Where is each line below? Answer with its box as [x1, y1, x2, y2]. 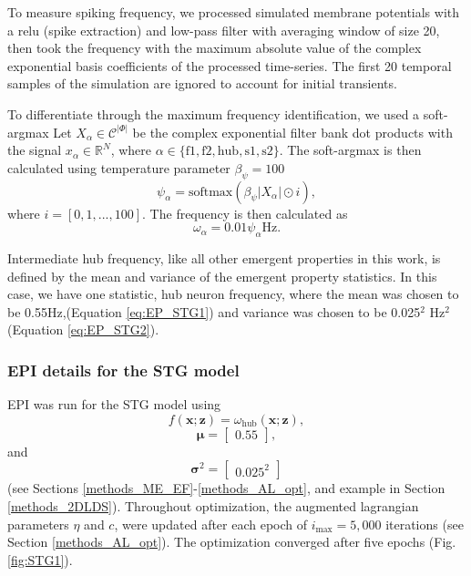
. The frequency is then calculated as [142, 203, 348, 222]
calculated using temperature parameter [7, 158, 230, 177]
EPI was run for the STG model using [7, 395, 221, 414]
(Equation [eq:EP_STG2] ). [7, 320, 159, 339]
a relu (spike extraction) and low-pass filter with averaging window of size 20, [7, 20, 440, 39]
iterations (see [385, 514, 464, 533]
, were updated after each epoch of [114, 514, 308, 533]
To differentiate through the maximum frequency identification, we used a [7, 104, 420, 123]
